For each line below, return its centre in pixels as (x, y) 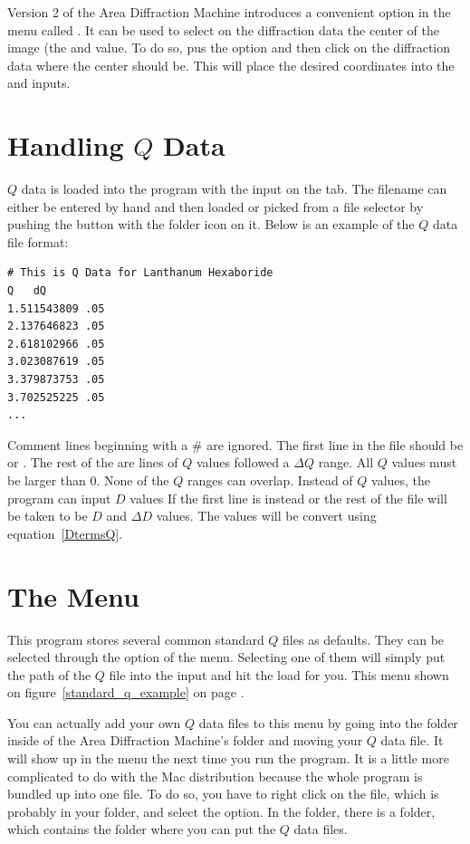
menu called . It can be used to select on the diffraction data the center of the (223, 29)
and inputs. (39, 83)
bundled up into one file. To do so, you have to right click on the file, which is (223, 794)
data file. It (412, 740)
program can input (59, 498)
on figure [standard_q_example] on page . (126, 692)
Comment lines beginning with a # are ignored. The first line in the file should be (235, 444)
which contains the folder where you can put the (142, 829)
